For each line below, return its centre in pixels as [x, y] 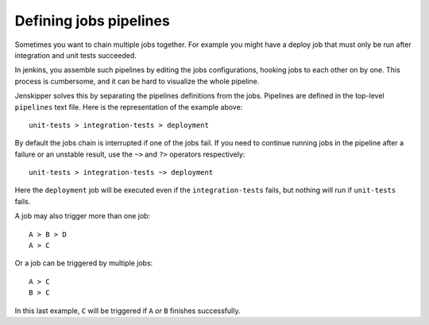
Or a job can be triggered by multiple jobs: [84, 263]
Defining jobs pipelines [92, 21]
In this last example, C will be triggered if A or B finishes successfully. [128, 311]
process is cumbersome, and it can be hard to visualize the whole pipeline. [137, 81]
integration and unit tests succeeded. [75, 55]
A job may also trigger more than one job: [83, 216]
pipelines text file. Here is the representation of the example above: [129, 106]
